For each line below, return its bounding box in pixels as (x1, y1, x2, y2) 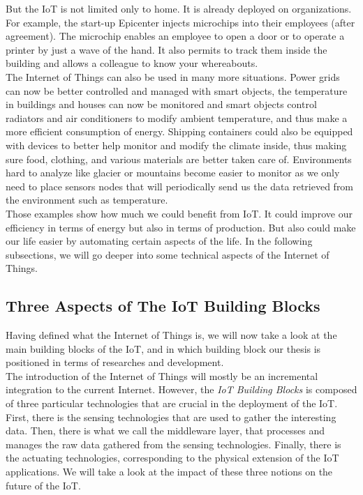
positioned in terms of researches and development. (6, 355, 224, 370)
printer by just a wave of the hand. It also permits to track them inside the (6, 42, 327, 56)
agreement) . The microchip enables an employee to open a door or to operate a (6, 29, 345, 43)
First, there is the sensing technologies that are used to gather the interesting (6, 409, 336, 424)
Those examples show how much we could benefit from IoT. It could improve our (6, 206, 353, 220)
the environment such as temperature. (6, 192, 168, 207)
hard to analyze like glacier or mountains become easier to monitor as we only (6, 165, 340, 180)
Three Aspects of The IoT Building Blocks (6, 295, 320, 317)
